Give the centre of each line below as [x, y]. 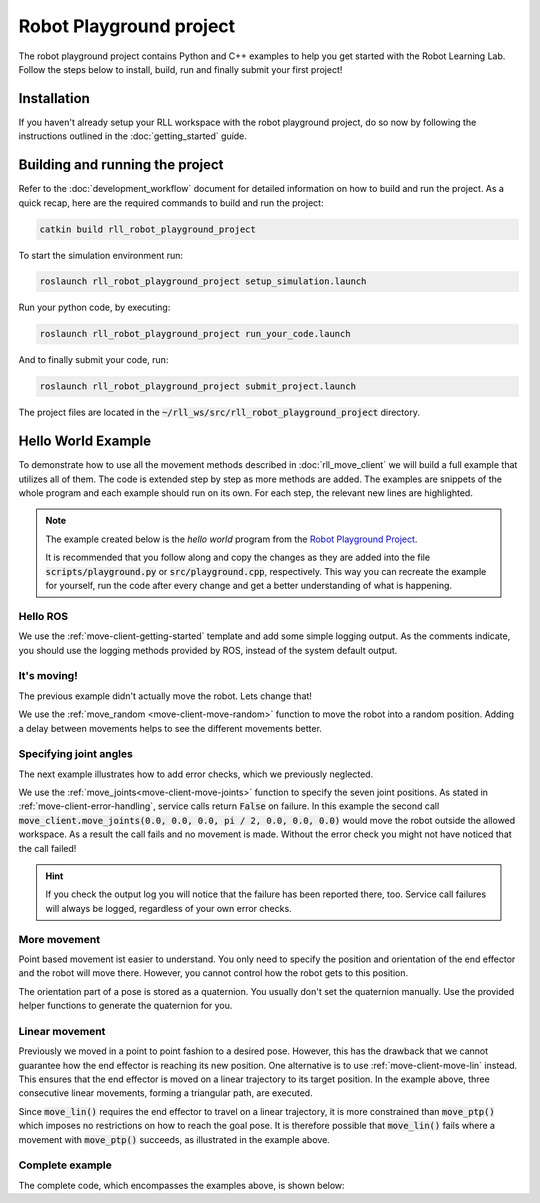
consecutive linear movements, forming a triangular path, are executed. [166, 1093]
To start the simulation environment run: [101, 255]
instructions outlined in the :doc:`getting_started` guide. [132, 136]
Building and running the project [121, 165]
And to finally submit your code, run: [93, 360]
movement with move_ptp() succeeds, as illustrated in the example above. [174, 1139]
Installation [54, 98]
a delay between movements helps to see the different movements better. [170, 728]
